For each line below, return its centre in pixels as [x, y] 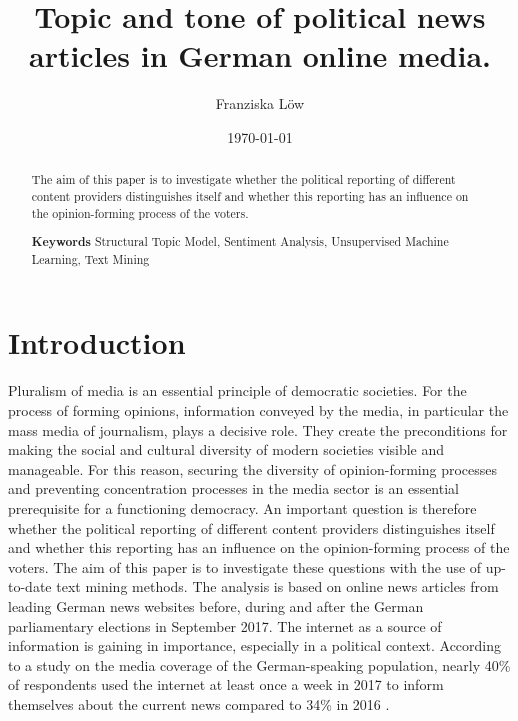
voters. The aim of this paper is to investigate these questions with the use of [245, 566]
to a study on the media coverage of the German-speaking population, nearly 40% [259, 664]
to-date [30, 586]
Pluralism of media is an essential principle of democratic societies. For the [237, 390]
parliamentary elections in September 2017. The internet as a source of [225, 625]
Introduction [97, 342]
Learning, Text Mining [90, 258]
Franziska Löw [260, 103]
